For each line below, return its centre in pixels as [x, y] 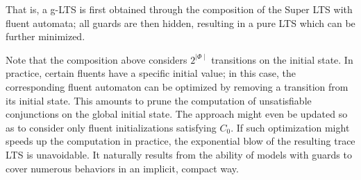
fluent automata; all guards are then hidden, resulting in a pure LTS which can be [180, 22]
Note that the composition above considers [96, 59]
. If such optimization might [290, 127]
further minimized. [45, 36]
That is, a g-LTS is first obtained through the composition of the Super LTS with [179, 9]
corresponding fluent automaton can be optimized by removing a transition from [177, 86]
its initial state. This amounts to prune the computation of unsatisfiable [159, 100]
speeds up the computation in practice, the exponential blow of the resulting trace [180, 141]
